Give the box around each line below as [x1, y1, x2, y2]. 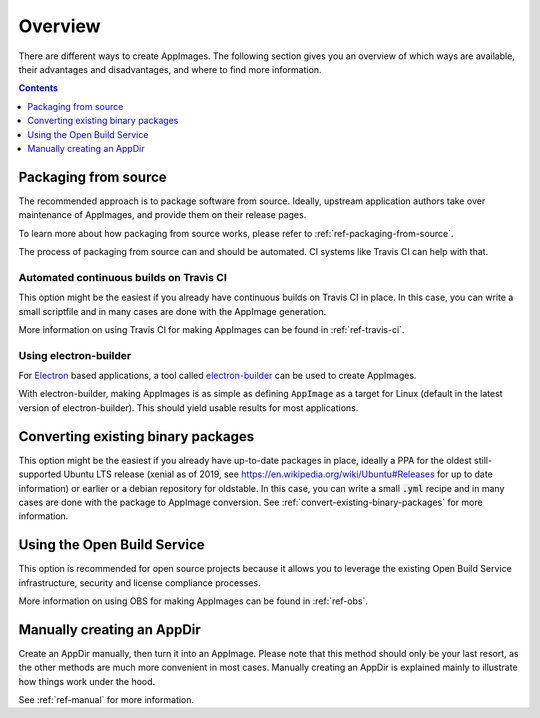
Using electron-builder [18, 348, 132, 362]
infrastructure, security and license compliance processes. [18, 576, 261, 589]
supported [18, 468, 62, 480]
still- [473, 454, 493, 466]
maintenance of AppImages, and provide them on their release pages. [18, 209, 307, 221]
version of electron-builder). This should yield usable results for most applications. [18, 401, 359, 414]
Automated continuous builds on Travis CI [18, 270, 227, 284]
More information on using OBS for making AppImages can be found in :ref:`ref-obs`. [18, 595, 369, 607]
